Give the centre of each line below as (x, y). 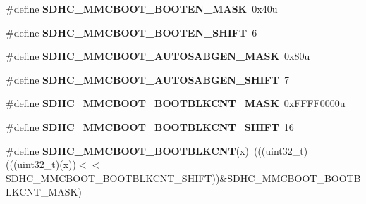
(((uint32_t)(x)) (41, 164)
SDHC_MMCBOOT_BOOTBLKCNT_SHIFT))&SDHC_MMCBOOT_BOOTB (183, 178)
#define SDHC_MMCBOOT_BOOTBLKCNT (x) (127, 150)
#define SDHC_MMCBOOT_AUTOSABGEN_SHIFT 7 (147, 79)
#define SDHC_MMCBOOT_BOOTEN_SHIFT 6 (132, 32)
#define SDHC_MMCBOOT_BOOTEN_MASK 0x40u (142, 8)
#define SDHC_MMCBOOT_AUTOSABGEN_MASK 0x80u (158, 56)
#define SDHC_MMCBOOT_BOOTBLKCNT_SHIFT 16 (150, 126)
